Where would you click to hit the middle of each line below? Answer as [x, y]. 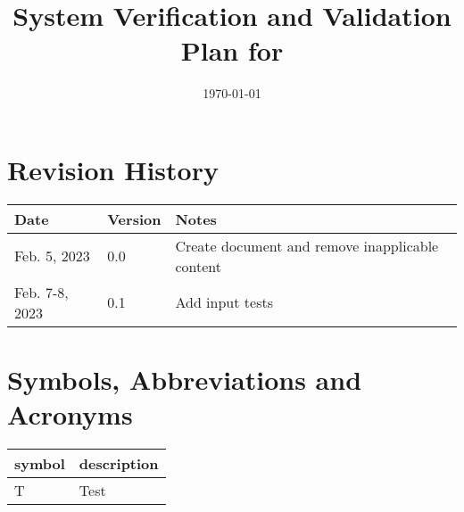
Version [134, 219]
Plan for [232, 50]
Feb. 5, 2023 [52, 256]
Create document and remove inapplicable [307, 245]
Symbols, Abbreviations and [185, 380]
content [198, 266]
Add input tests [224, 302]
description [119, 464]
